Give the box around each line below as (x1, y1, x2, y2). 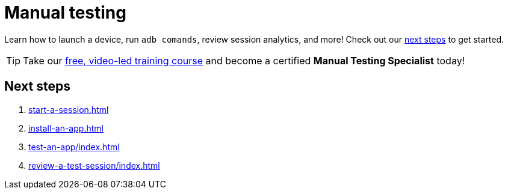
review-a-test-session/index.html (28, 160, 160, 171)
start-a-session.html (28, 104, 109, 115)
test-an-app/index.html (28, 141, 120, 152)
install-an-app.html (28, 123, 104, 133)
